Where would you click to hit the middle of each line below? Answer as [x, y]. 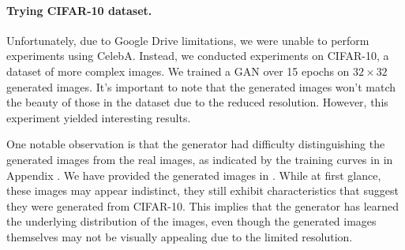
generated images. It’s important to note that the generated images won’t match [201, 86]
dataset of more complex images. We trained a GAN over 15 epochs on [178, 71]
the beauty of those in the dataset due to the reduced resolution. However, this [197, 102]
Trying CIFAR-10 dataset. [79, 10]
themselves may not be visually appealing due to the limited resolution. [180, 236]
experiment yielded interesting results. [99, 117]
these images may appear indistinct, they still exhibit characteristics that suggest [202, 190]
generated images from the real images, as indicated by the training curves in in [200, 159]
